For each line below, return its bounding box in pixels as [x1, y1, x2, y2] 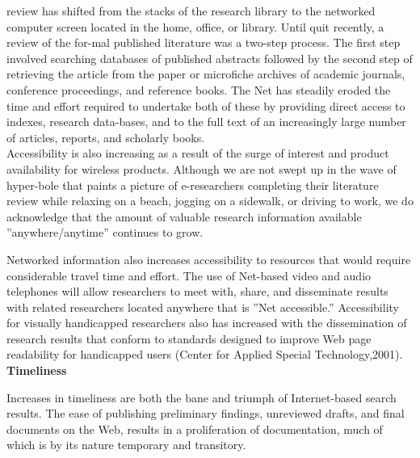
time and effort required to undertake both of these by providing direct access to [6, 97, 405, 114]
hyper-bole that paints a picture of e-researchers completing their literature [6, 176, 379, 193]
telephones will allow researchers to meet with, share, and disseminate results [6, 283, 388, 300]
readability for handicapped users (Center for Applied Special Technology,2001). [6, 346, 403, 363]
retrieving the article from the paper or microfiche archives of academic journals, [6, 65, 405, 82]
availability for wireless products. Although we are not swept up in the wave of [6, 160, 397, 177]
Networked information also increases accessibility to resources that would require [6, 250, 411, 267]
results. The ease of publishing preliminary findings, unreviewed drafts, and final [6, 405, 405, 422]
